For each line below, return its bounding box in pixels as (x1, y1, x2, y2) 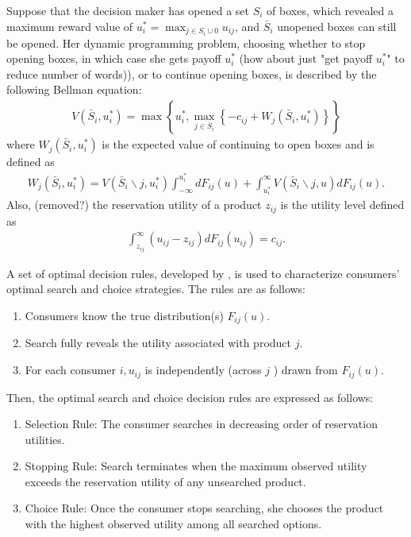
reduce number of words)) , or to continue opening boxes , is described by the (6, 65, 377, 82)
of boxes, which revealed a (267, 2, 394, 18)
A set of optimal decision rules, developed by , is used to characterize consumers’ (6, 265, 400, 281)
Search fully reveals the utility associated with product (25, 334, 291, 351)
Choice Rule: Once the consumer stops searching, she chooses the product (25, 500, 384, 516)
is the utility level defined (280, 196, 405, 213)
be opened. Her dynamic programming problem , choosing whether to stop (6, 34, 366, 51)
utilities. (25, 431, 65, 447)
